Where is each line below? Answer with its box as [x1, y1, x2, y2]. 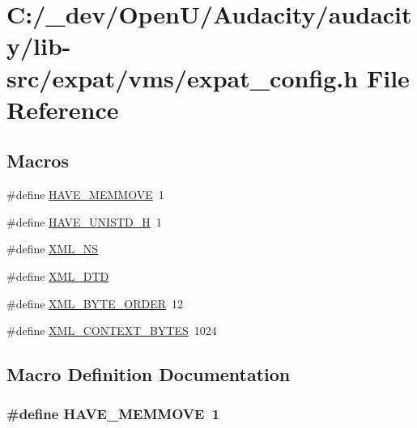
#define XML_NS [6, 240, 98, 257]
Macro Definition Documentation [6, 362, 291, 387]
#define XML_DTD [6, 267, 109, 284]
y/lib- [6, 29, 71, 62]
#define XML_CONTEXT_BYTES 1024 [6, 322, 217, 339]
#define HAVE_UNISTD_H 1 [6, 213, 162, 230]
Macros [6, 148, 69, 173]
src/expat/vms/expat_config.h [6, 61, 359, 94]
